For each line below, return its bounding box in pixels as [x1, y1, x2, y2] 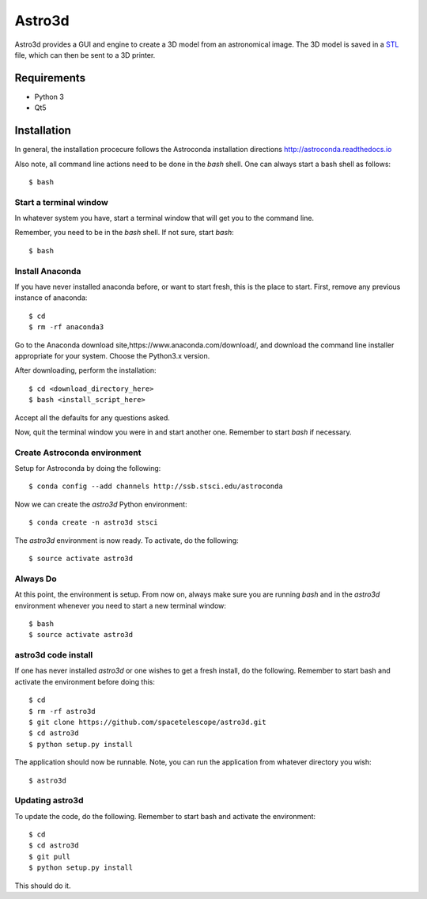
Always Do [14, 573, 57, 584]
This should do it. [14, 881, 71, 890]
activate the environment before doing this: [14, 677, 156, 686]
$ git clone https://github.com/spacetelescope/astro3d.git [28, 718, 266, 726]
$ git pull [28, 852, 71, 861]
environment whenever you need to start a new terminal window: [14, 601, 227, 610]
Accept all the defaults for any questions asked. [14, 412, 170, 423]
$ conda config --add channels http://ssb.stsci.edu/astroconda [28, 482, 284, 491]
